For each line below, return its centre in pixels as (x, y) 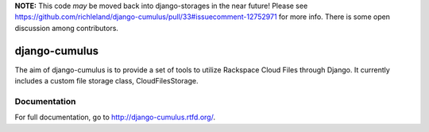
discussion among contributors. (67, 28)
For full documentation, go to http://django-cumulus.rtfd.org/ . (115, 117)
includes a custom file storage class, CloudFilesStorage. (106, 81)
